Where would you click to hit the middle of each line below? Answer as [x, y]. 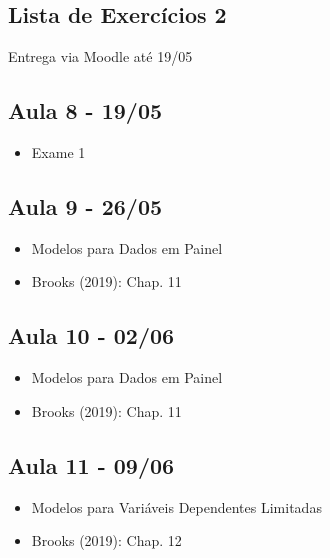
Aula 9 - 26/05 [85, 205]
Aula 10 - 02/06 [91, 335]
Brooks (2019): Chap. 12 [106, 540]
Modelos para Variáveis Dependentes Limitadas [176, 506]
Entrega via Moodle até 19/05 [100, 56]
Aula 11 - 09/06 [91, 464]
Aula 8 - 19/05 [85, 110]
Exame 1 [58, 152]
